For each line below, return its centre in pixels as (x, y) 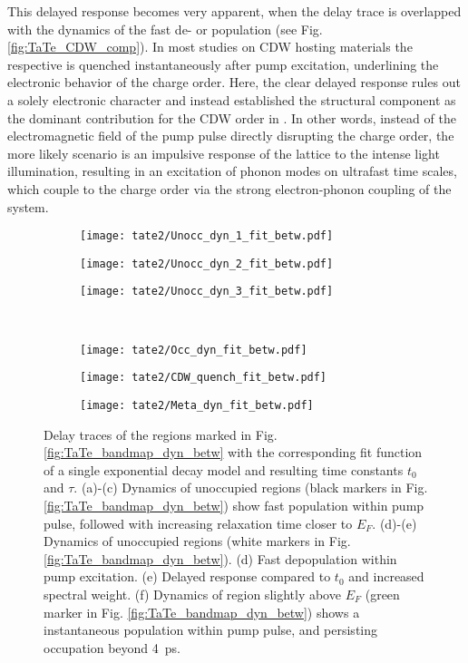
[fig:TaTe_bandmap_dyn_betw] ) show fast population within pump (234, 506)
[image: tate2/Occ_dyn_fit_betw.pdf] (194, 350)
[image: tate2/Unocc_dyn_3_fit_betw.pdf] (207, 292)
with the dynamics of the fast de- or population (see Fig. (165, 29)
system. (28, 206)
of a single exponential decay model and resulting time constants (224, 469)
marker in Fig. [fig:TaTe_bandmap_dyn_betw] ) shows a (202, 612)
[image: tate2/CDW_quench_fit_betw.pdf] (204, 378)
